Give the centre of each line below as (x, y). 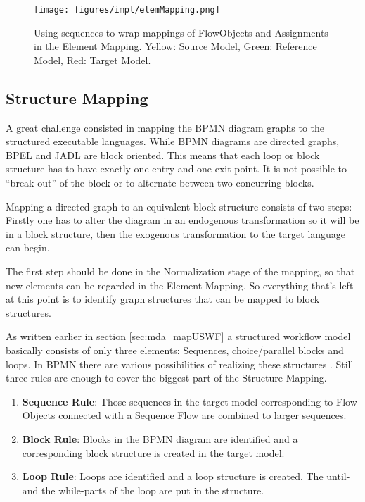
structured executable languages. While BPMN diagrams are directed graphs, (173, 141)
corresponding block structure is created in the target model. (153, 452)
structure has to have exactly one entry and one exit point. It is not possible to (177, 169)
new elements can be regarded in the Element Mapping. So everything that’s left (180, 285)
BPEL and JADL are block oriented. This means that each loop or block (163, 155)
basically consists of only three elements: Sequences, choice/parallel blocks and (175, 350)
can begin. (28, 247)
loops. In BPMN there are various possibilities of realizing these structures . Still (180, 364)
